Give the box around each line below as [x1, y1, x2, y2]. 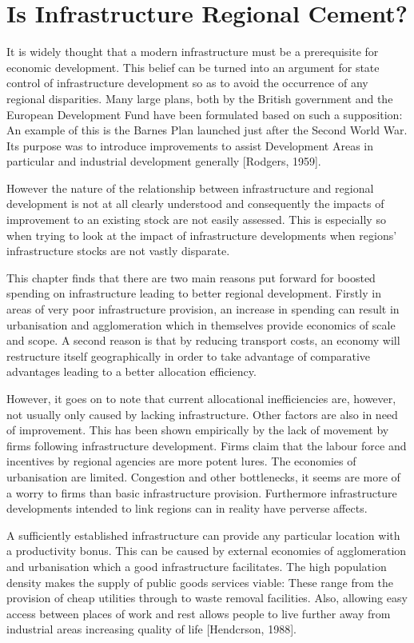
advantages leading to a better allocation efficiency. [6, 363, 257, 380]
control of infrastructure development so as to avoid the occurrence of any [6, 74, 368, 91]
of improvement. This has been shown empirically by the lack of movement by [6, 421, 389, 438]
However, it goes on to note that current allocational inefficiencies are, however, [6, 390, 396, 406]
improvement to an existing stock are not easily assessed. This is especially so [6, 211, 386, 228]
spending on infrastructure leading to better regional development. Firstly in [6, 285, 381, 302]
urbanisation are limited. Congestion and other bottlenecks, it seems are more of [6, 468, 400, 485]
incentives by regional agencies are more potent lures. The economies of [6, 453, 356, 469]
